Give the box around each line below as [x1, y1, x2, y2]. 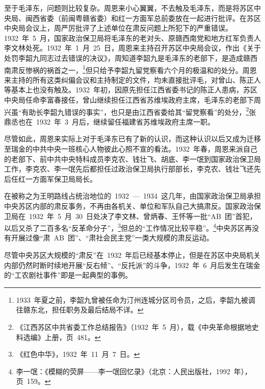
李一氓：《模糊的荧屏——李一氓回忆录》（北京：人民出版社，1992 [16, 366, 230, 376]
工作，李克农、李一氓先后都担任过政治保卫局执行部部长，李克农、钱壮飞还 [4, 163, 254, 174]
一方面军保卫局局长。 [25, 173, 97, 184]
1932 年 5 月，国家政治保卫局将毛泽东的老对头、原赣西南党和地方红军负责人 [4, 32, 261, 43]
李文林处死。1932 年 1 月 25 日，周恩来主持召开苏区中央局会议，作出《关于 [4, 42, 261, 53]
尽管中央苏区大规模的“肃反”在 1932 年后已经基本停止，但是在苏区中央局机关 [4, 250, 261, 260]
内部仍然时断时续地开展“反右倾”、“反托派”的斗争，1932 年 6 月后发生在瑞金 [4, 259, 260, 270]
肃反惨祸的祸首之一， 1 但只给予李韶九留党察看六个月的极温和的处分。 [11, 63, 243, 75]
